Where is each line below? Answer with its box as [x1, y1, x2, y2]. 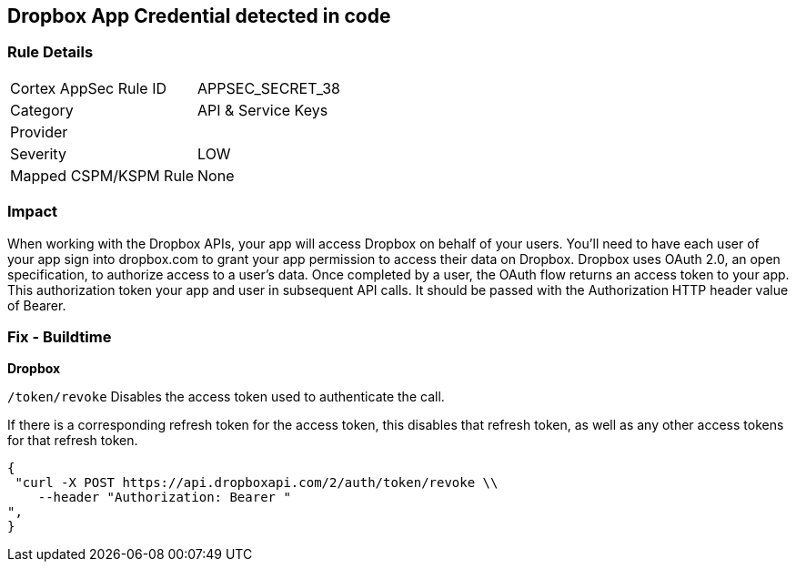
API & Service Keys [197, 100, 328, 119]
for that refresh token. [7, 432, 138, 449]
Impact [7, 202, 58, 221]
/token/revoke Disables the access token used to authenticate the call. [7, 389, 445, 405]
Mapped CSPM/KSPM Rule [10, 166, 195, 185]
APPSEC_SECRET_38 [197, 78, 340, 97]
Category [10, 100, 74, 119]
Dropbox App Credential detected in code [7, 5, 391, 27]
